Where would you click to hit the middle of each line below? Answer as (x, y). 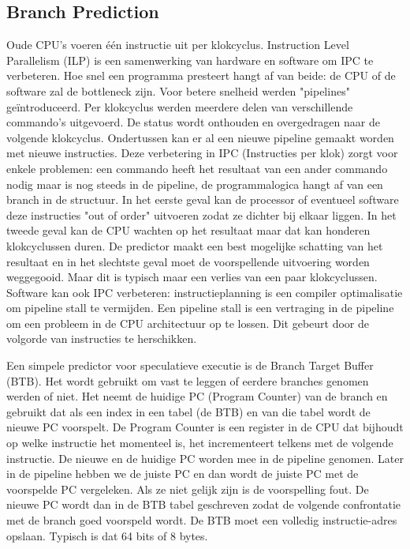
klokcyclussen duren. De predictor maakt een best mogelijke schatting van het (195, 245)
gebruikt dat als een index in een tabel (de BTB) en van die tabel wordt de (188, 411)
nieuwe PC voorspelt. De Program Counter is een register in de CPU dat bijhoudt (205, 427)
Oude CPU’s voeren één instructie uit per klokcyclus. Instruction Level (178, 45)
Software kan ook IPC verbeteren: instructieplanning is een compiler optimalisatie (205, 292)
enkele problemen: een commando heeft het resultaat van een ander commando (197, 168)
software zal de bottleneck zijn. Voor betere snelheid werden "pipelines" (178, 90)
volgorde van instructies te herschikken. (102, 338)
